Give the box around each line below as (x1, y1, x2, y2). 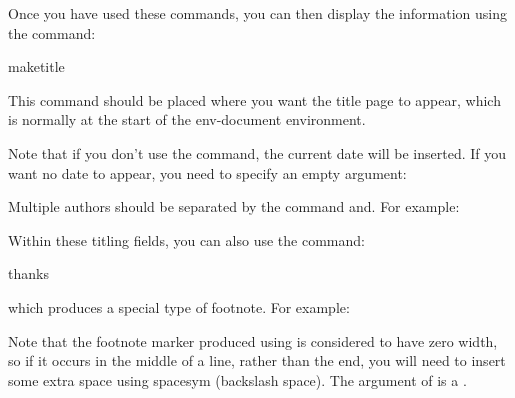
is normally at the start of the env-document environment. (8, 109, 366, 130)
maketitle (8, 56, 65, 77)
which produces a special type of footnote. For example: (8, 296, 350, 317)
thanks (8, 263, 49, 284)
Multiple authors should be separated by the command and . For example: (8, 196, 460, 217)
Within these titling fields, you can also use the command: (8, 229, 365, 250)
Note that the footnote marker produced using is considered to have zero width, (8, 330, 498, 351)
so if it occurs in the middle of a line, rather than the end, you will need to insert (8, 350, 506, 371)
